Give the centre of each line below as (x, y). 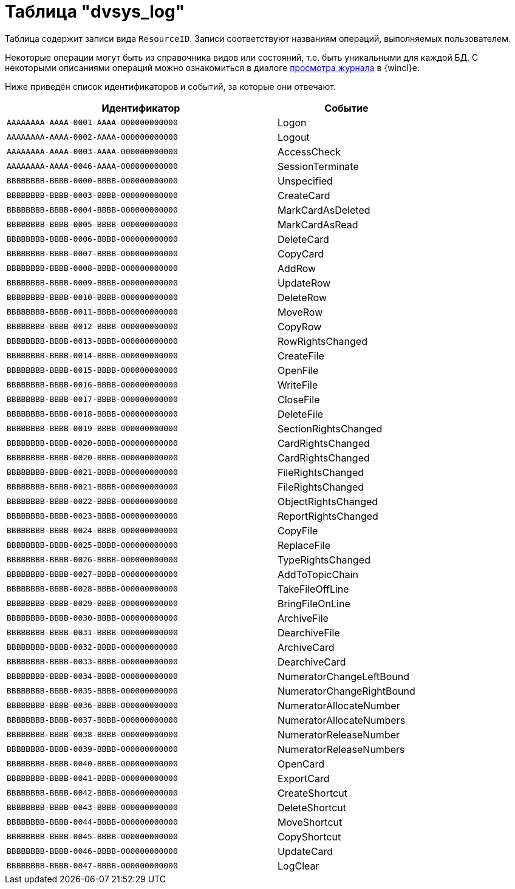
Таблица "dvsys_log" (95, 12)
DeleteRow (302, 297)
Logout (294, 137)
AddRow (297, 268)
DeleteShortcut (312, 807)
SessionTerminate (318, 166)
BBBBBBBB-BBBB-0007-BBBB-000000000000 (92, 254)
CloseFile (299, 399)
